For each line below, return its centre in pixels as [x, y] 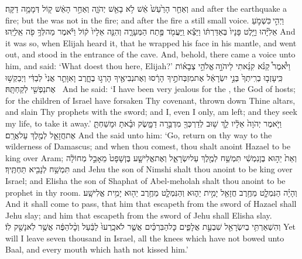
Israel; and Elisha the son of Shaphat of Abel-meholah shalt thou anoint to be [145, 180]
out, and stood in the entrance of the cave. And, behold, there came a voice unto [150, 54]
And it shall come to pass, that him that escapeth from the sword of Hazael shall [151, 204]
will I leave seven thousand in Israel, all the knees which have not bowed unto [145, 238]
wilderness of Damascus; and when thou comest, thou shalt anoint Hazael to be [148, 146]
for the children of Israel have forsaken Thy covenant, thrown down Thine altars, [150, 100]
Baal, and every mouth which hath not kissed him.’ [97, 249]
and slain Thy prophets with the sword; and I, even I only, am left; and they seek [151, 112]
